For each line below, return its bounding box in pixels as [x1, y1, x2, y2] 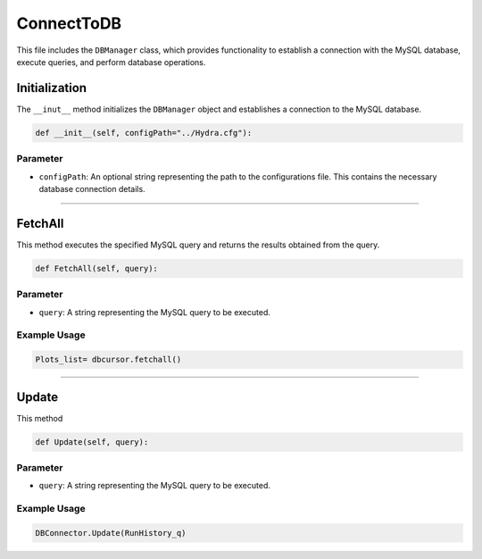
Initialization [16, 80, 87, 96]
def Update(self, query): [35, 437, 149, 446]
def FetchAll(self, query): [35, 263, 158, 273]
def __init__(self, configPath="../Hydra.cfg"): [35, 128, 253, 138]
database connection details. [38, 183, 146, 194]
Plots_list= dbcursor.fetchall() [35, 355, 182, 365]
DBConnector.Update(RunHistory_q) [35, 528, 187, 538]
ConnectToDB [16, 13, 122, 33]
